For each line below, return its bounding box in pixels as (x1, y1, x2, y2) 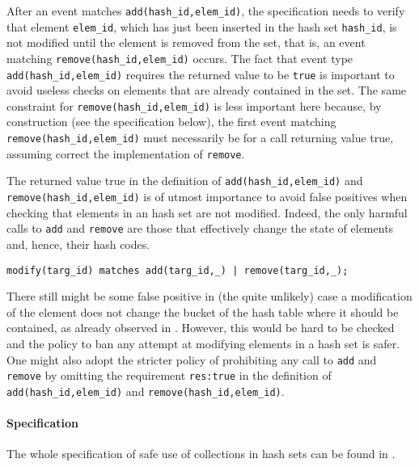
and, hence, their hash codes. (6, 235, 150, 252)
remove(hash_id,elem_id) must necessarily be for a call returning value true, (6, 129, 394, 146)
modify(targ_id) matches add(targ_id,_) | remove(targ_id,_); (6, 264, 349, 276)
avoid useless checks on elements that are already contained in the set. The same (6, 82, 407, 99)
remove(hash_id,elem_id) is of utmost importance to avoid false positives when (6, 188, 408, 205)
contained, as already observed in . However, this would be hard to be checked (6, 319, 395, 336)
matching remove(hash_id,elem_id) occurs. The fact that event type (6, 49, 353, 66)
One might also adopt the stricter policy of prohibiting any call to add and (6, 351, 377, 368)
